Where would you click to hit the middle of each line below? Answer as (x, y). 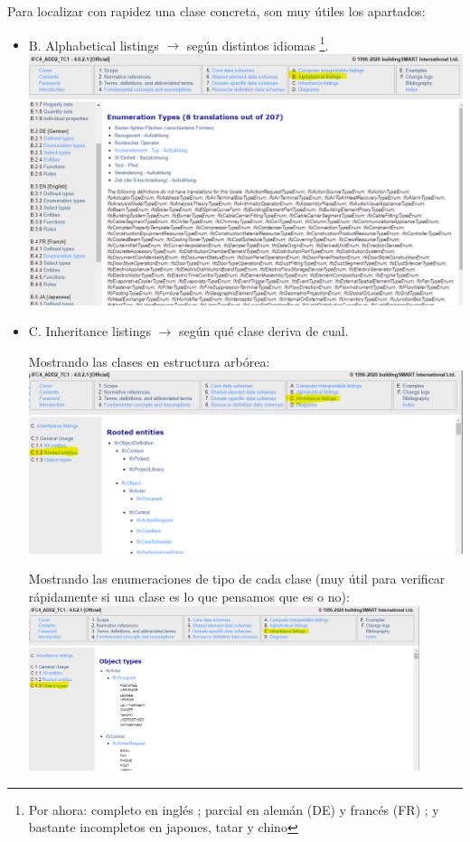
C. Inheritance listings (89, 330)
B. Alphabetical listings (94, 45)
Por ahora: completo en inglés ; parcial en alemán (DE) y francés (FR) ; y (234, 809)
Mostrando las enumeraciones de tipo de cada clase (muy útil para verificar (237, 579)
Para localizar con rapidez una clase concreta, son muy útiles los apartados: (216, 11)
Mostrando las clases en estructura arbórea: (149, 361)
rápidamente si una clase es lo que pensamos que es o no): (189, 596)
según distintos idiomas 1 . (258, 43)
